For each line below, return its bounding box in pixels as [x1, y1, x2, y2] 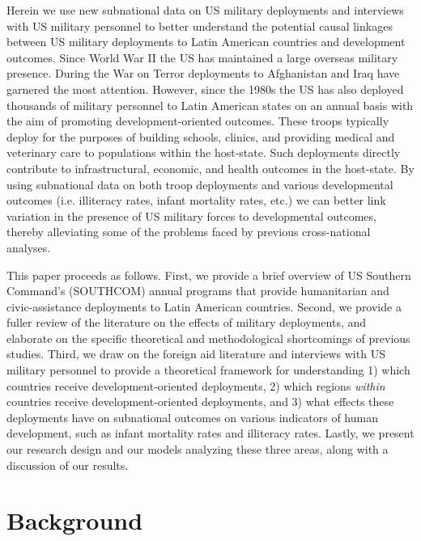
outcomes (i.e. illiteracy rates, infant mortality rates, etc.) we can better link [6, 192, 386, 209]
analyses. [6, 239, 51, 256]
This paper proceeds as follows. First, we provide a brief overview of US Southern [6, 266, 411, 283]
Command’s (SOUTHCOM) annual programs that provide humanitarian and [6, 282, 389, 299]
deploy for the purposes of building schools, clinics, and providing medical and [6, 128, 395, 145]
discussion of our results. [6, 456, 129, 473]
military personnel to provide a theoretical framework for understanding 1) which [6, 361, 410, 378]
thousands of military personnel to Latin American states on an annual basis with [6, 96, 414, 113]
